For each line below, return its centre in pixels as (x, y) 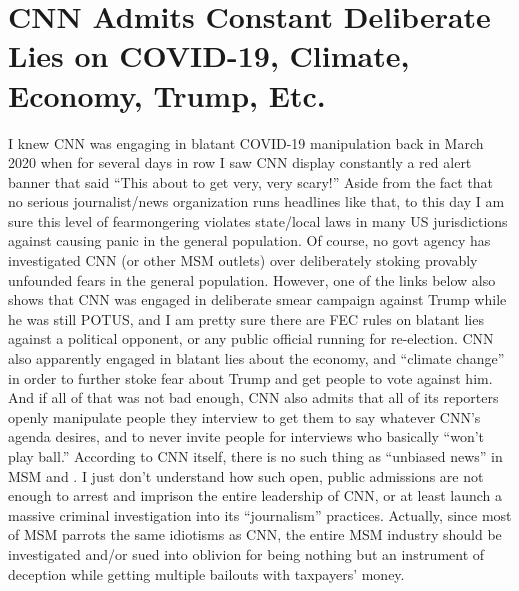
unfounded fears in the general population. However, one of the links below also (252, 279)
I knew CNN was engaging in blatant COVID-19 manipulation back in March (246, 142)
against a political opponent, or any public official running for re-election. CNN (251, 338)
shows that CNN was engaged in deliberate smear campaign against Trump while (257, 299)
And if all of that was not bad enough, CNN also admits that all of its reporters (253, 397)
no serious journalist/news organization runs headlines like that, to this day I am (256, 201)
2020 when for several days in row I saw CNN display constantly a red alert (240, 162)
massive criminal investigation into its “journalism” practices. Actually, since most (260, 514)
